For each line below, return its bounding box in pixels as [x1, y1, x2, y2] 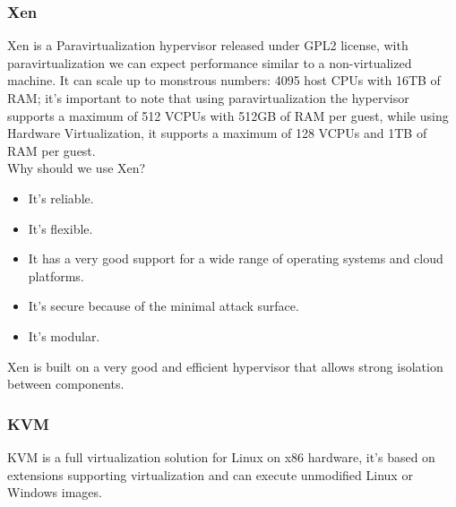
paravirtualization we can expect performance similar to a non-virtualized [7, 53, 412, 72]
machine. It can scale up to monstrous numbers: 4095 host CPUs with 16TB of [7, 71, 441, 90]
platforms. [28, 266, 84, 285]
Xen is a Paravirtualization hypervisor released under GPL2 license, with [7, 36, 409, 55]
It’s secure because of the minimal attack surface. [28, 296, 299, 315]
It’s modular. [28, 326, 100, 345]
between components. [7, 374, 125, 393]
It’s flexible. [28, 219, 93, 237]
